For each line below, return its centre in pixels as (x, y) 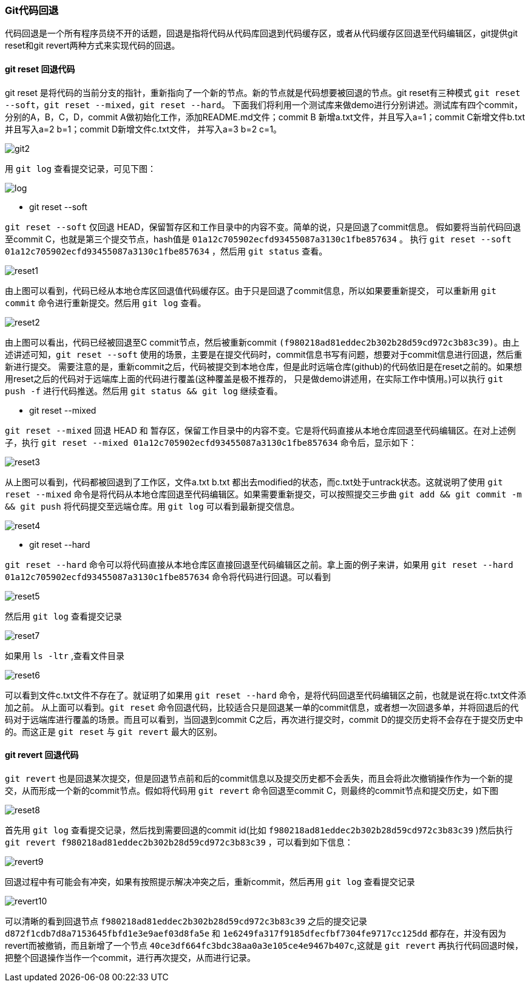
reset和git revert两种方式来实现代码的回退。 (93, 46)
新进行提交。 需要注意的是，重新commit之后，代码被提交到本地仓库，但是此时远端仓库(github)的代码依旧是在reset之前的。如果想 (264, 366)
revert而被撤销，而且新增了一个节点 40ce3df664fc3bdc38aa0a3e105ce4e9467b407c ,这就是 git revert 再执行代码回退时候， (264, 945)
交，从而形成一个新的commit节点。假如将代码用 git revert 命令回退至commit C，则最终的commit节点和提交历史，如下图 (252, 790)
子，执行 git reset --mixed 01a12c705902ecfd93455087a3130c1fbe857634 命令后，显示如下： (211, 442)
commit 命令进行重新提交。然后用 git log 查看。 (106, 302)
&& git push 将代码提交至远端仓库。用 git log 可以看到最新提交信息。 (152, 506)
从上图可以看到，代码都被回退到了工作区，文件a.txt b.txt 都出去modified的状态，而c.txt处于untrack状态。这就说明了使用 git (254, 482)
